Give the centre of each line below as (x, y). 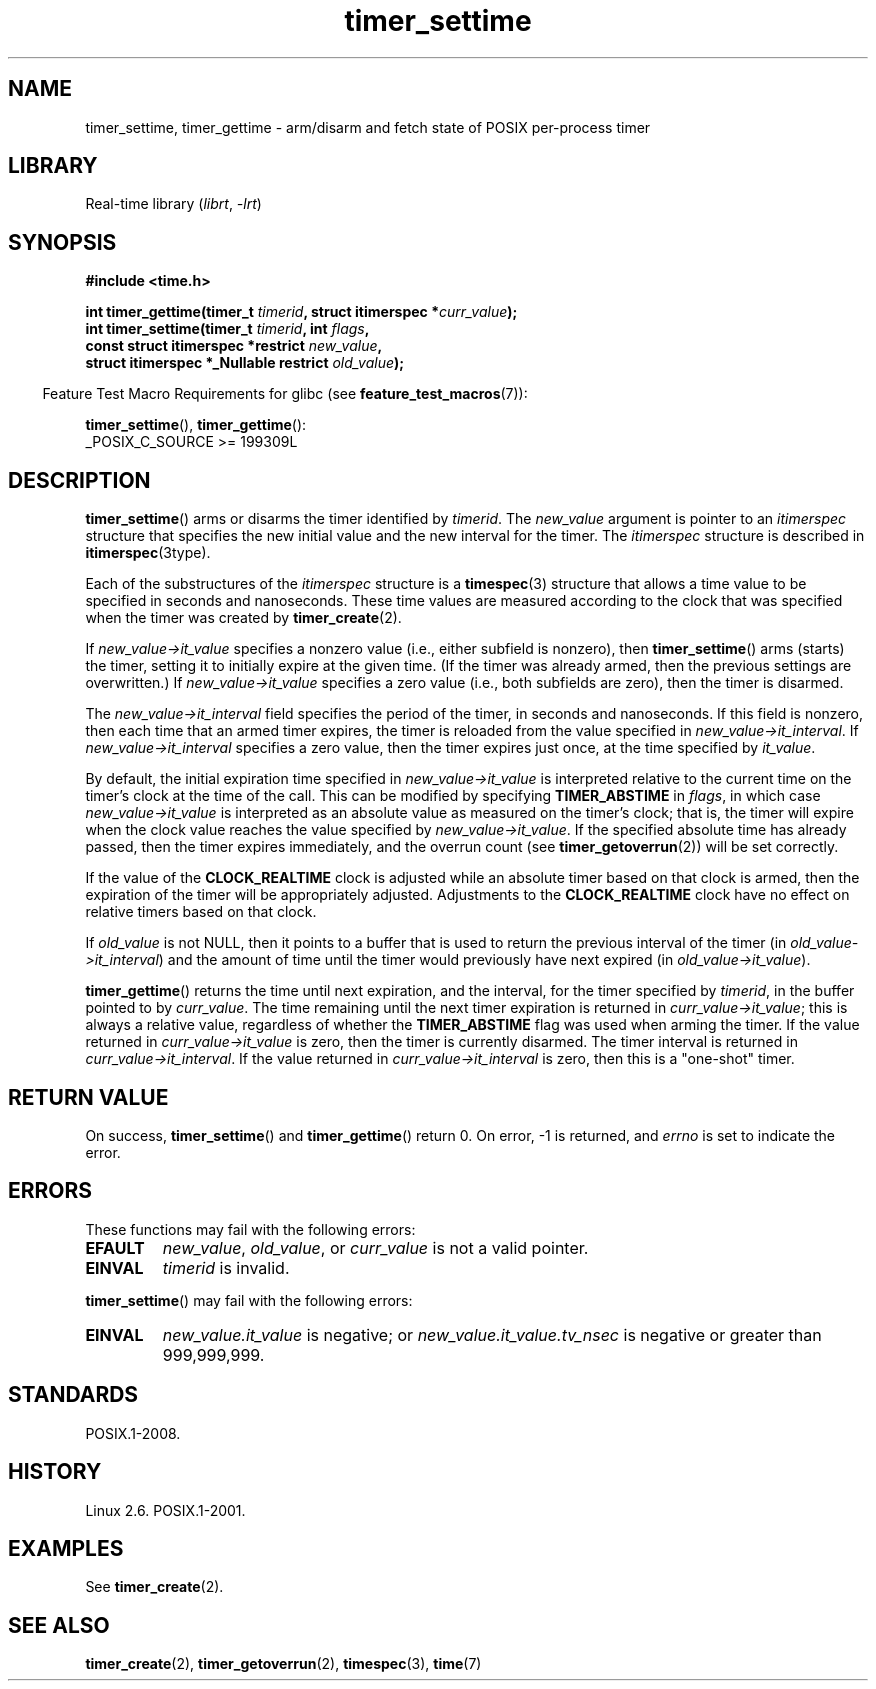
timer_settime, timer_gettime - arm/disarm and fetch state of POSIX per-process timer (368, 127)
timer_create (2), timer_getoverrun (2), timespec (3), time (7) (283, 1664)
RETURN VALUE (88, 1097)
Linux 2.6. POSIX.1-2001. (165, 1510)
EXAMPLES (66, 1548)
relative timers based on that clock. (201, 912)
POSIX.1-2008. (133, 1433)
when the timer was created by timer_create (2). (243, 618)
